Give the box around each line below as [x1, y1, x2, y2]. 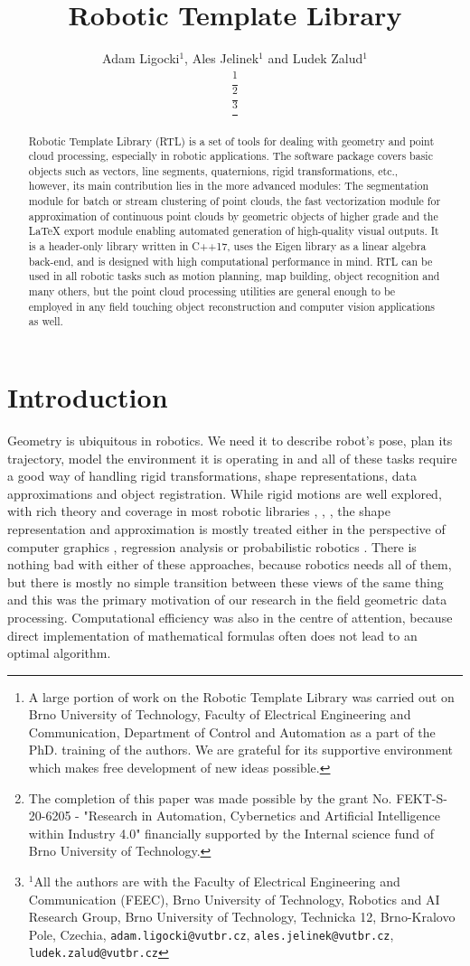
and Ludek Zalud [268, 49, 363, 68]
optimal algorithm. [7, 643, 111, 662]
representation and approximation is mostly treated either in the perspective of [7, 519, 446, 538]
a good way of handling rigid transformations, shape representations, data [7, 466, 417, 485]
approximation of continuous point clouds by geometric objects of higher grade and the [28, 208, 438, 223]
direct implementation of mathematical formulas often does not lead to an [7, 625, 418, 644]
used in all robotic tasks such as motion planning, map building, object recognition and [28, 268, 440, 284]
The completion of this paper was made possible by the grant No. [28, 788, 392, 807]
